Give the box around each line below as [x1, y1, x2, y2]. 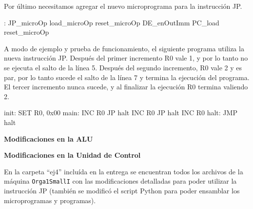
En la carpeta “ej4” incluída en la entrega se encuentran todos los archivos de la [4, 166, 243, 176]
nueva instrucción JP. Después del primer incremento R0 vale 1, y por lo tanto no [4, 53, 248, 63]
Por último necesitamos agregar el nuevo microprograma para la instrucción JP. [4, 1, 242, 11]
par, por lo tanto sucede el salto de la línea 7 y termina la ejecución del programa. [4, 72, 250, 82]
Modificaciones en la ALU [4, 133, 93, 144]
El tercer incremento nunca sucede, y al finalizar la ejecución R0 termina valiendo [4, 82, 248, 92]
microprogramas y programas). [4, 195, 96, 205]
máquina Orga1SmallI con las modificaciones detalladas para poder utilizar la [4, 176, 237, 186]
